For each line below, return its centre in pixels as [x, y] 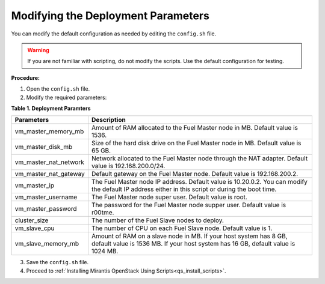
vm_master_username [46, 197]
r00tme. [103, 213]
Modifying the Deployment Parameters [110, 16]
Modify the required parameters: [67, 97]
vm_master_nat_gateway [50, 174]
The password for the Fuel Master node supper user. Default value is [188, 205]
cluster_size [32, 220]
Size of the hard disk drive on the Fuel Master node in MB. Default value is [196, 143]
